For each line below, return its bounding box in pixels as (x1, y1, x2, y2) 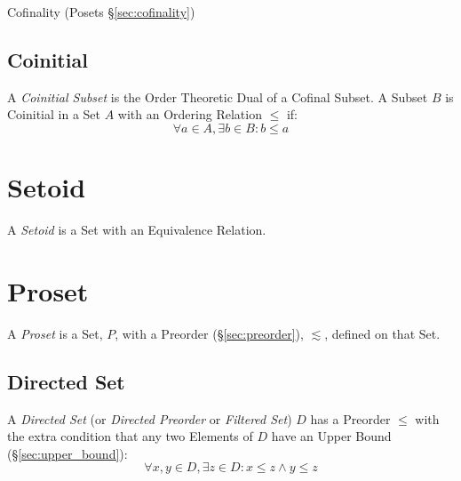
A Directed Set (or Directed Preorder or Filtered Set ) (7, 409, 292, 428)
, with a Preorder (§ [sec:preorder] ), (115, 324, 304, 342)
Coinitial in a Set (7, 105, 101, 124)
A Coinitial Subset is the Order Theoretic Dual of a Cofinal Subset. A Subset (7, 87, 428, 106)
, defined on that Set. (324, 324, 441, 342)
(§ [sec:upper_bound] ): (7, 444, 128, 462)
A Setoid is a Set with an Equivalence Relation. (7, 220, 266, 239)
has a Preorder (310, 409, 391, 428)
